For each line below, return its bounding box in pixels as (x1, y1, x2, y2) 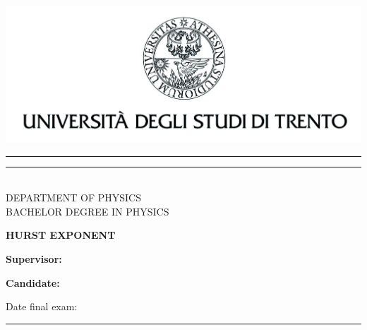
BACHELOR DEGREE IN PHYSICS (6, 204, 169, 218)
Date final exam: (6, 299, 78, 314)
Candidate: (6, 275, 60, 290)
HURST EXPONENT (6, 228, 116, 242)
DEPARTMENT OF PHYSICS (6, 190, 141, 205)
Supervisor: (6, 252, 62, 266)
